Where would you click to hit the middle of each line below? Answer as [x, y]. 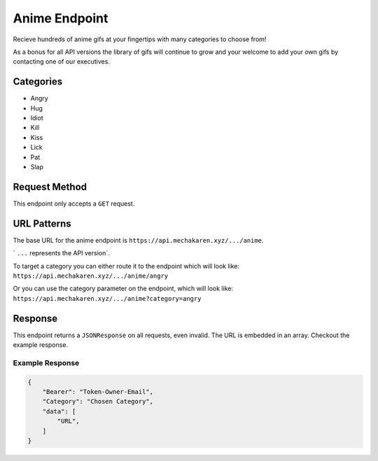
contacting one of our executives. [61, 62]
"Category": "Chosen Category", [98, 402]
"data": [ [59, 411]
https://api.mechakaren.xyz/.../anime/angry [91, 276]
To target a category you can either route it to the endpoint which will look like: [126, 266]
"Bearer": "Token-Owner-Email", [98, 391]
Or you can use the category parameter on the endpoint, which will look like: [123, 289]
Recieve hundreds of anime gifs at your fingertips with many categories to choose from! [140, 39]
